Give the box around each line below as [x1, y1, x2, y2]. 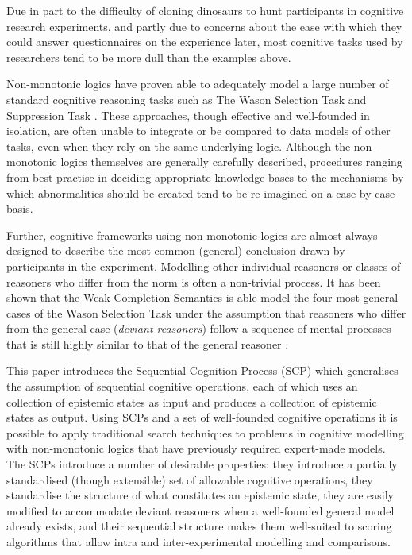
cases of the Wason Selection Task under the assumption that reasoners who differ [6, 304, 406, 321]
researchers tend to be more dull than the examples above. [6, 48, 291, 65]
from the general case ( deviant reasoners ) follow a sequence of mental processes [6, 320, 391, 337]
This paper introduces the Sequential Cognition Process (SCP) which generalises [6, 362, 399, 379]
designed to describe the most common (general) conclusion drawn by [6, 242, 345, 259]
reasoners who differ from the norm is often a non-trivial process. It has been [6, 273, 381, 290]
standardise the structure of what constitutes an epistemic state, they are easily [6, 487, 395, 503]
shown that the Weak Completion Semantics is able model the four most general [6, 289, 399, 306]
